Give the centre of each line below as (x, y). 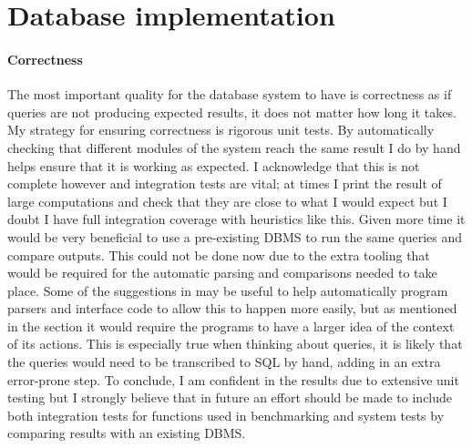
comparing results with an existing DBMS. (127, 433)
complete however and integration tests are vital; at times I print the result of (225, 183)
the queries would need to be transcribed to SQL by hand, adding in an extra (224, 362)
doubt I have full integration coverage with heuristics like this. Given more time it (236, 219)
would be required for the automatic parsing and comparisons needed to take (222, 273)
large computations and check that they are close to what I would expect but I (227, 201)
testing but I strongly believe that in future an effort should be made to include (230, 397)
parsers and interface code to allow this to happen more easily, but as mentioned (232, 308)
